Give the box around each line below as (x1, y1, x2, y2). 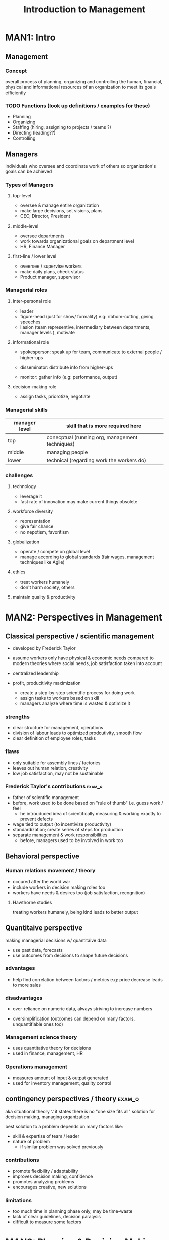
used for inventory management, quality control (12, 1080, 112, 1086)
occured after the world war (12, 878, 71, 884)
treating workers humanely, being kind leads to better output (12, 909, 138, 915)
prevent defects (20, 816, 53, 822)
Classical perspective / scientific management (5, 632, 154, 640)
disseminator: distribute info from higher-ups (20, 364, 113, 370)
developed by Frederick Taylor (12, 645, 76, 651)
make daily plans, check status (20, 269, 84, 275)
